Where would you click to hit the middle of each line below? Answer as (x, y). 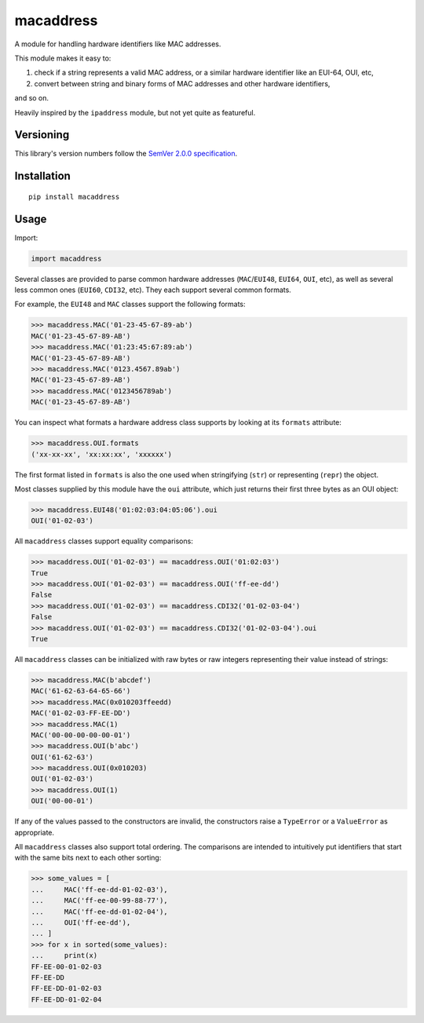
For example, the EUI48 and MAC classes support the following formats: (130, 304)
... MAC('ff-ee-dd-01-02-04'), (99, 912)
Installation (42, 176)
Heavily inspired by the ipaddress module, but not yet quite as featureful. (135, 112)
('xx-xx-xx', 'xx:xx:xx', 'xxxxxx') (102, 454)
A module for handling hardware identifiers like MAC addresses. (118, 44)
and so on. (32, 98)
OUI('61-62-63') (62, 757)
